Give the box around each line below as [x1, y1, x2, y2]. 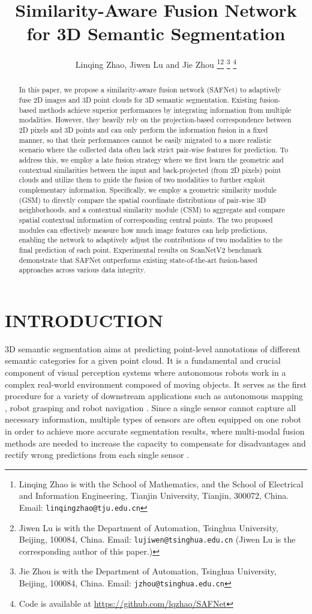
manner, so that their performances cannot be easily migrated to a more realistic [19, 134, 272, 145]
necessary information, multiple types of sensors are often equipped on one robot [5, 413, 302, 426]
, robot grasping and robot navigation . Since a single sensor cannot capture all [5, 401, 296, 414]
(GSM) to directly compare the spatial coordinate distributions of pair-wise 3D [19, 194, 266, 205]
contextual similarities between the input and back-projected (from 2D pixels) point [19, 164, 281, 175]
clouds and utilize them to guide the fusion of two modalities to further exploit [19, 175, 265, 185]
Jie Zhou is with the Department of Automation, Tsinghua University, [19, 565, 277, 577]
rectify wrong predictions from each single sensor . [5, 448, 189, 461]
